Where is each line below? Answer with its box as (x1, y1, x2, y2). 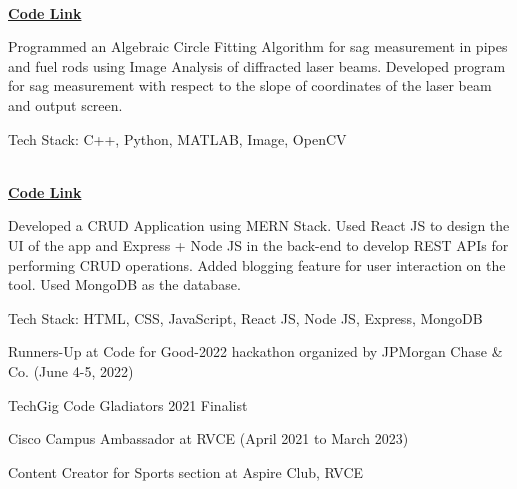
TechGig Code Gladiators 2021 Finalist (8, 394, 248, 415)
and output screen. (8, 94, 123, 115)
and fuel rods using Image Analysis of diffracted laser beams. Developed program (8, 55, 506, 76)
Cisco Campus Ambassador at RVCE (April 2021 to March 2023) (8, 428, 409, 449)
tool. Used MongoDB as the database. (8, 274, 241, 295)
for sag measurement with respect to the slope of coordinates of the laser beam (8, 75, 492, 96)
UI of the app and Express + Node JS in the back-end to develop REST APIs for (8, 234, 509, 255)
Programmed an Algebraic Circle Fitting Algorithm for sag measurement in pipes (8, 36, 508, 57)
